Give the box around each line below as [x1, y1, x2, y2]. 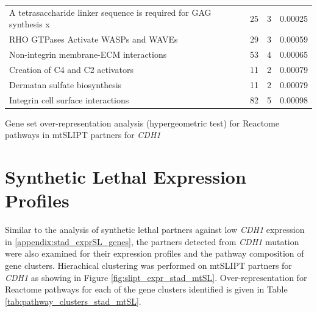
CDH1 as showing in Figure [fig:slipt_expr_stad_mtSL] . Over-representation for [5, 271, 307, 283]
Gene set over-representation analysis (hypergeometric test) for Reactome [5, 116, 280, 129]
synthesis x [9, 18, 50, 30]
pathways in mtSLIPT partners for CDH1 [5, 128, 161, 141]
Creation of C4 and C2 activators [9, 63, 134, 75]
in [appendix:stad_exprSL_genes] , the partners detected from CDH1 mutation [5, 235, 299, 248]
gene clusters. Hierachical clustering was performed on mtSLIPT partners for [5, 258, 292, 271]
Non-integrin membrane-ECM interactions [9, 48, 167, 61]
